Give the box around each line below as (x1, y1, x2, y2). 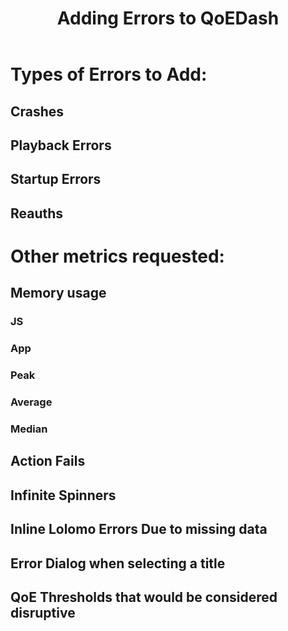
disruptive (10, 604, 76, 621)
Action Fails (10, 453, 86, 470)
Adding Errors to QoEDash (56, 7, 280, 30)
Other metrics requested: (10, 245, 225, 267)
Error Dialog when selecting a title (10, 555, 226, 572)
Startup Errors (10, 171, 102, 188)
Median (10, 422, 48, 436)
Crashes (10, 103, 65, 120)
